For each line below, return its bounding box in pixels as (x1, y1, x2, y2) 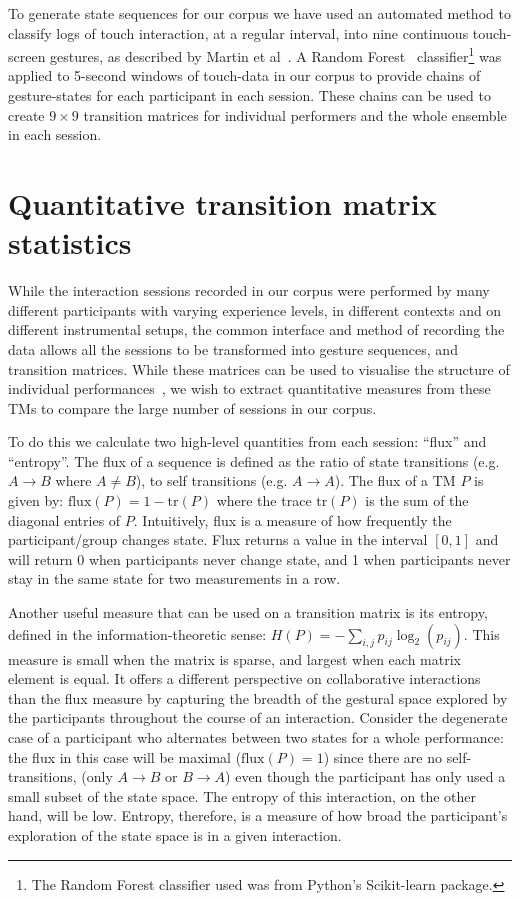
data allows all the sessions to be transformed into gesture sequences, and (8, 338, 458, 359)
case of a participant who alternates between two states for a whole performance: (8, 727, 504, 747)
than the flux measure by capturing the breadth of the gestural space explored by (8, 687, 508, 708)
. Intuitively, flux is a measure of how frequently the (133, 509, 452, 530)
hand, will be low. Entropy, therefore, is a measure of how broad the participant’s (8, 805, 508, 826)
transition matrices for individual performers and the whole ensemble (83, 104, 507, 125)
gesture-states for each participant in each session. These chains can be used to (8, 85, 491, 106)
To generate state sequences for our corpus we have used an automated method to (8, 3, 511, 23)
